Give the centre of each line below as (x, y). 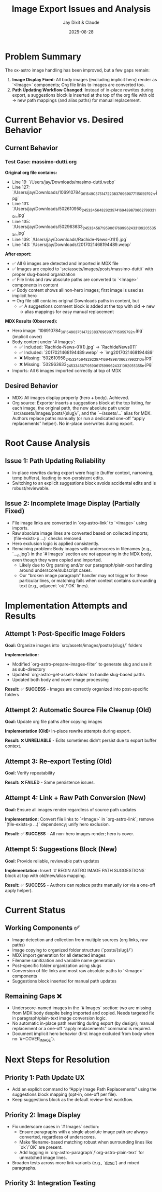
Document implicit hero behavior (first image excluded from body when (83, 1034)
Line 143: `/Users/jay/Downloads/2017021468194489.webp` (72, 245)
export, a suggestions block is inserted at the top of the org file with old (83, 95)
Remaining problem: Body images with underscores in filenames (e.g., (82, 548)
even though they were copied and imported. (57, 560)
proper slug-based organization (44, 274)
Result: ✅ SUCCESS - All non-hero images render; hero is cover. (70, 833)
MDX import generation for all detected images (59, 955)
